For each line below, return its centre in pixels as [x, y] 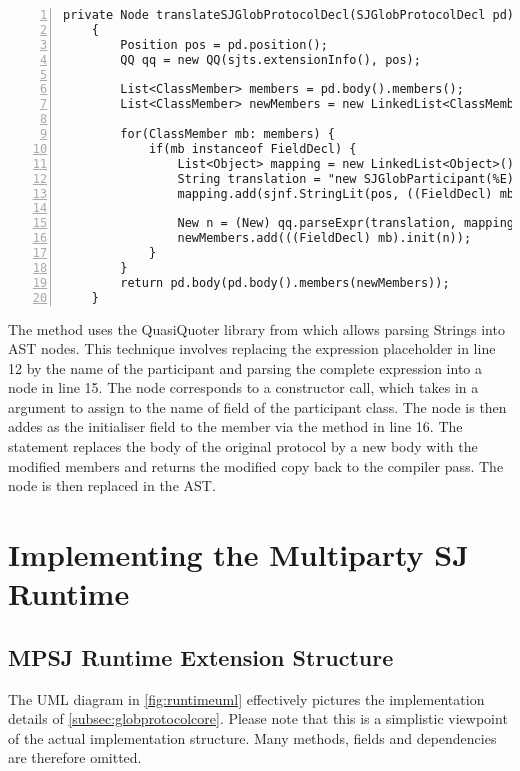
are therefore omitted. [75, 757]
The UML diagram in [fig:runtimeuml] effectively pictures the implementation [246, 698]
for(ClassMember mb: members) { [228, 134]
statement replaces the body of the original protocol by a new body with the [243, 446]
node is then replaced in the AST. [112, 485]
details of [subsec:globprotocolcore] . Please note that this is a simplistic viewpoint [258, 718]
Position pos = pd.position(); [224, 44]
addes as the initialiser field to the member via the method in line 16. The [235, 426]
